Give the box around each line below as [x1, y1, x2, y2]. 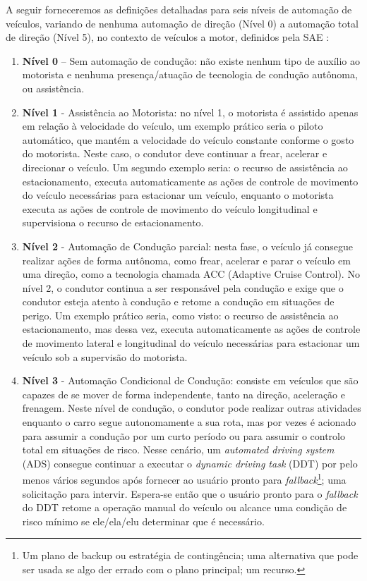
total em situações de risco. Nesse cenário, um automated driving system [22, 442, 335, 457]
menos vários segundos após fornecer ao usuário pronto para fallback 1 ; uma [22, 470, 347, 487]
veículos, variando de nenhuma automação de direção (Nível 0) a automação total [6, 16, 359, 30]
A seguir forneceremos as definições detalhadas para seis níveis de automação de [6, 2, 352, 16]
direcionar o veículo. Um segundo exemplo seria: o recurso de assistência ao [22, 159, 348, 174]
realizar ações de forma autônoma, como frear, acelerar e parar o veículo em [22, 252, 351, 267]
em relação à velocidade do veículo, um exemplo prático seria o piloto [22, 118, 323, 133]
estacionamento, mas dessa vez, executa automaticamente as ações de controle [22, 322, 361, 336]
